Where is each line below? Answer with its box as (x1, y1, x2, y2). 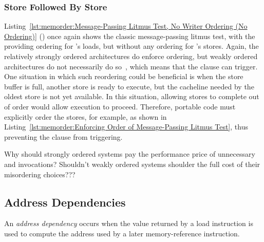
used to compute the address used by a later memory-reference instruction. (4, 228, 240, 238)
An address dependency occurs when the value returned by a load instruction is (4, 218, 253, 229)
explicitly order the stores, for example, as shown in (4, 111, 167, 122)
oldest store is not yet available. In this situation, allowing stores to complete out (4, 91, 259, 102)
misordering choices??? (4, 169, 76, 179)
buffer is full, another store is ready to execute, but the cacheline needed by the (4, 81, 254, 91)
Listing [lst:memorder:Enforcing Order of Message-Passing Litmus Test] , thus (4, 121, 248, 132)
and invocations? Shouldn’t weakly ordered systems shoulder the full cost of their (4, 158, 260, 169)
